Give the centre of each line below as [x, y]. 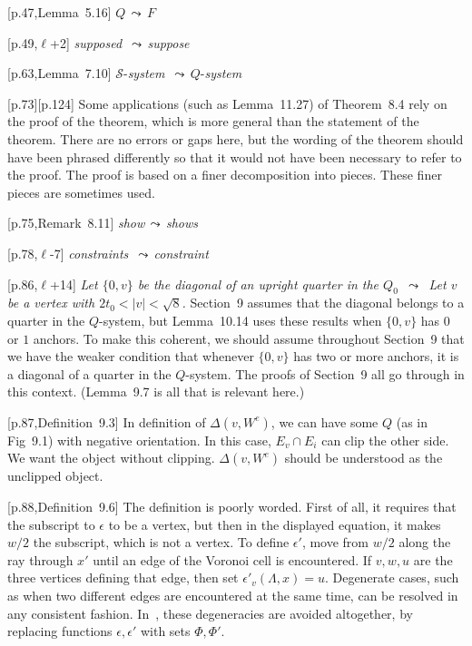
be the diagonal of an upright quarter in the [258, 284]
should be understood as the [364, 458]
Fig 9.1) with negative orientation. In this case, [139, 440]
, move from [335, 542]
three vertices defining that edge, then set [123, 577]
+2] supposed [86, 42]
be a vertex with [51, 303]
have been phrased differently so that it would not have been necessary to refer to [235, 157]
